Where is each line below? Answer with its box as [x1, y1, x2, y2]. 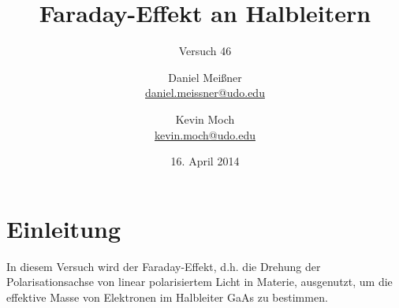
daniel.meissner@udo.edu [145, 84, 265, 101]
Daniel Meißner [168, 69, 242, 85]
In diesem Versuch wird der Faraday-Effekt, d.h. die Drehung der [6, 258, 321, 274]
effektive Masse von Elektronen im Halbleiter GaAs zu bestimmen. [6, 288, 328, 305]
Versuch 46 [178, 43, 232, 59]
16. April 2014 [170, 153, 240, 169]
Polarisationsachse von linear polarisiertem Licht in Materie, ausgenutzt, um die [6, 273, 393, 290]
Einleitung [6, 212, 121, 244]
